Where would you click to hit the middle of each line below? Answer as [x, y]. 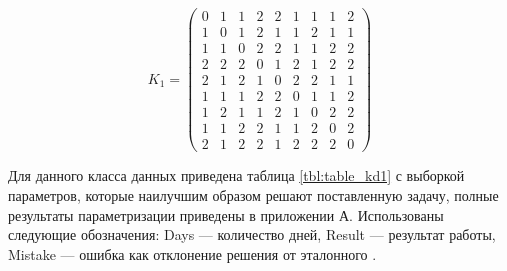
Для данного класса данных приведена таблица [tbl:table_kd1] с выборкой [236, 175]
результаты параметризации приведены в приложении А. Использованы [226, 214]
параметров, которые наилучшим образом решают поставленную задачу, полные [253, 194]
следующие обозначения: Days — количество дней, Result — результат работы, [252, 234]
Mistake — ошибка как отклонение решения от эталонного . [192, 253]
